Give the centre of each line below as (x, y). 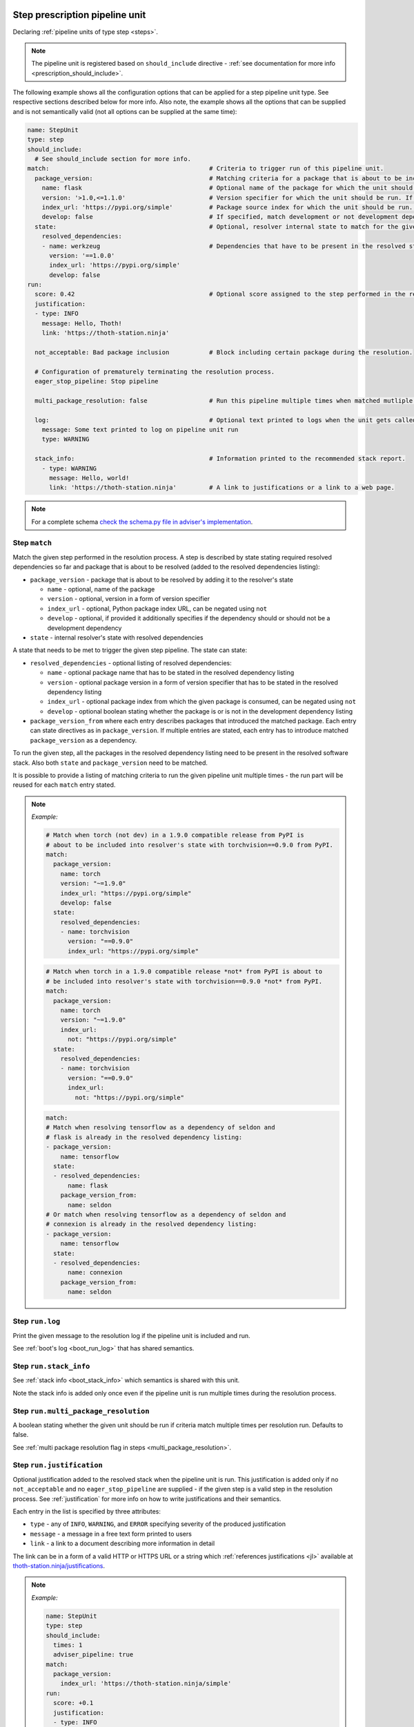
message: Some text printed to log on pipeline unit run (140, 429)
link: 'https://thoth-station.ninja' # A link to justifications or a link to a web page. (222, 488)
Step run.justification (58, 1465)
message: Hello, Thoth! (82, 323)
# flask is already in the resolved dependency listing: (144, 1137)
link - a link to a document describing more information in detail (122, 1543)
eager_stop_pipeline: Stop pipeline (97, 381)
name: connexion (95, 1272)
